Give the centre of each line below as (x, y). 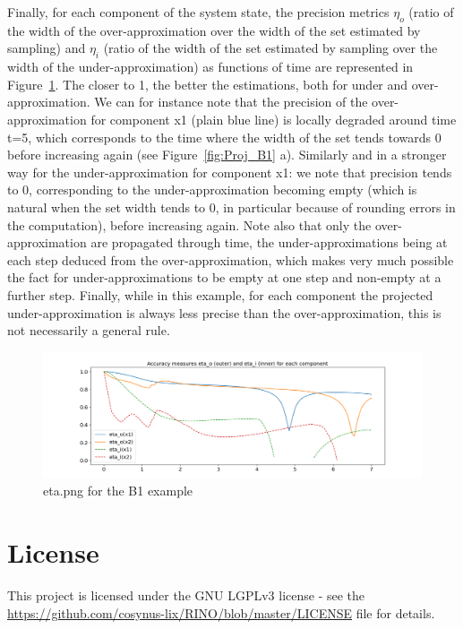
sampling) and (47, 48)
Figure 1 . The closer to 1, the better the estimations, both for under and (208, 84)
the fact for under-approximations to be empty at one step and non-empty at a (224, 277)
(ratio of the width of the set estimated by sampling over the (270, 48)
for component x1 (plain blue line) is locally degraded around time (274, 119)
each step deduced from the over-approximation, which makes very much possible (231, 259)
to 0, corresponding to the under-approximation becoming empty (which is (212, 190)
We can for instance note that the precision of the (231, 102)
